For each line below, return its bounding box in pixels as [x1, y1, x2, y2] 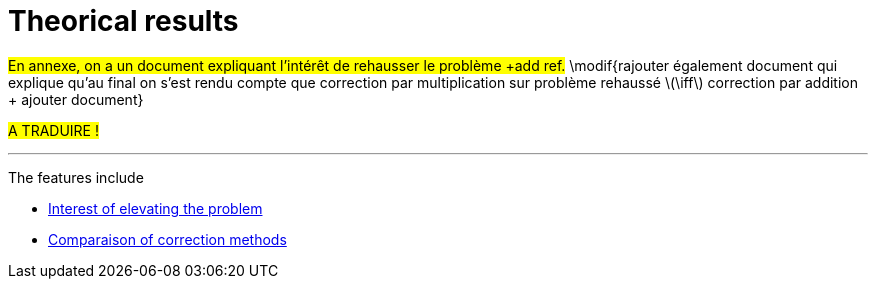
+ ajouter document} [8, 90, 144, 108]
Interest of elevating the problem [48, 199, 263, 217]
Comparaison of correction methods [48, 230, 287, 248]
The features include [8, 168, 144, 186]
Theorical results [8, 4, 239, 38]
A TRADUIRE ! [8, 121, 99, 139]
